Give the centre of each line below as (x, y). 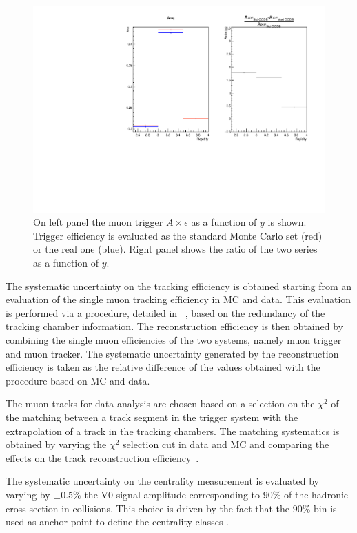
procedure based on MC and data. (78, 380)
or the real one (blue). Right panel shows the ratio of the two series (175, 249)
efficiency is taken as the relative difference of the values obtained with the (163, 367)
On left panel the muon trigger (98, 222)
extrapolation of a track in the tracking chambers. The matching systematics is (173, 430)
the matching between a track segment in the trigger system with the (152, 417)
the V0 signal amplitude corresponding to (172, 494)
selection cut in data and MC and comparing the (226, 444)
